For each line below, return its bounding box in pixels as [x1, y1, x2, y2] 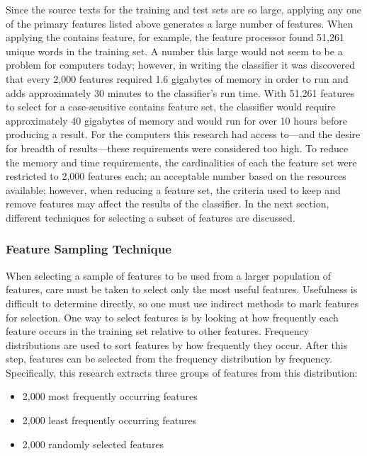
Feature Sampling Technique [6, 240, 171, 258]
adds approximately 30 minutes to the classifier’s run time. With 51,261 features [6, 85, 355, 100]
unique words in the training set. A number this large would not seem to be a [6, 43, 343, 58]
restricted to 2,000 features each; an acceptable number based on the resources [6, 169, 346, 183]
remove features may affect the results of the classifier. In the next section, [6, 196, 329, 211]
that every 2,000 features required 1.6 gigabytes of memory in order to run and [6, 71, 349, 86]
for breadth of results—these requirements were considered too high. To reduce [6, 140, 349, 155]
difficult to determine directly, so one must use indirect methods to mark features [6, 295, 359, 310]
